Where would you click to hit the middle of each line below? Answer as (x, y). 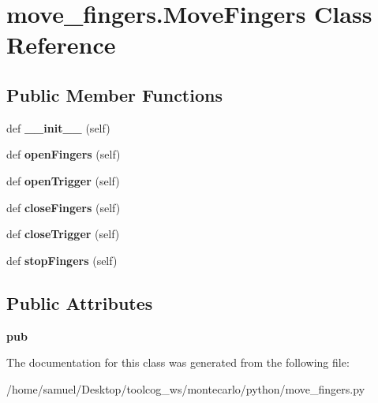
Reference (61, 45)
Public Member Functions (114, 94)
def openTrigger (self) (63, 180)
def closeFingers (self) (64, 207)
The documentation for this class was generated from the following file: (178, 362)
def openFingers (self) (64, 154)
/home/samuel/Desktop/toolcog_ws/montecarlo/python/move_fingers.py (186, 388)
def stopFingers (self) (62, 260)
